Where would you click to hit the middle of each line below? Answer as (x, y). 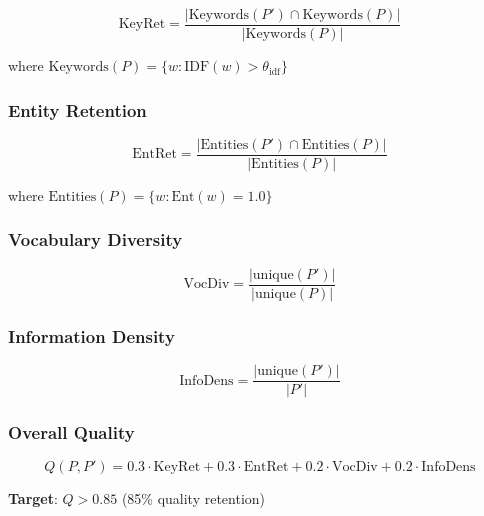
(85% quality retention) (193, 498)
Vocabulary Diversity (95, 239)
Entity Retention (77, 109)
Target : (33, 498)
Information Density (91, 335)
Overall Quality (71, 432)
